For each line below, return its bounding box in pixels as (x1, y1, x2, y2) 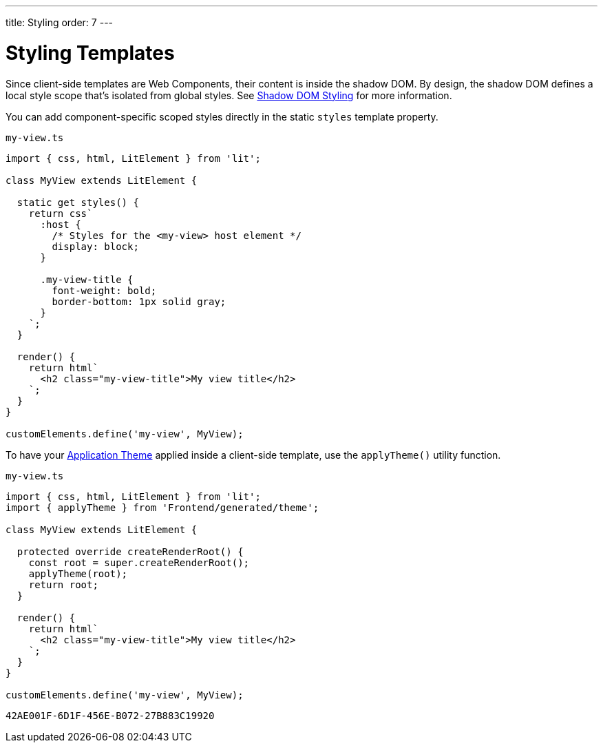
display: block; (52, 240, 139, 252)
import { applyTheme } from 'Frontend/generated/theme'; (6, 501, 319, 513)
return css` (28, 207, 93, 219)
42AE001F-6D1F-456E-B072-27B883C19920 (6, 709, 215, 721)
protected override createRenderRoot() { (17, 546, 244, 557)
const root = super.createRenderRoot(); (28, 557, 250, 568)
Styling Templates (6, 41, 175, 65)
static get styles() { (17, 196, 139, 208)
